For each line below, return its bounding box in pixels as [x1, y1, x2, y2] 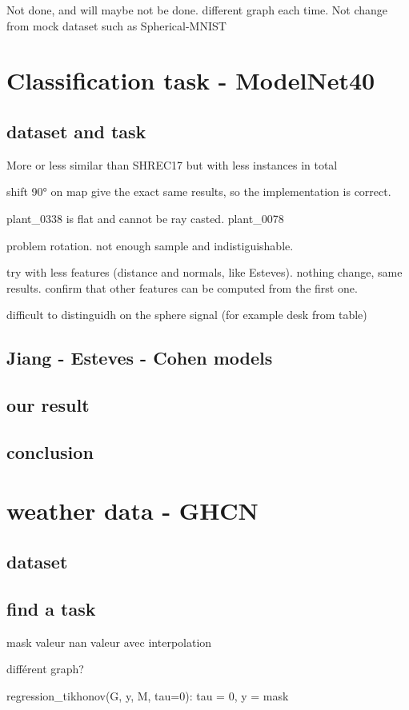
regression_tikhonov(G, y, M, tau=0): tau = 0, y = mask [6, 687, 289, 704]
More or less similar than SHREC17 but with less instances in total [6, 156, 338, 173]
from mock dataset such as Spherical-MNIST [6, 17, 227, 34]
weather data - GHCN [6, 494, 259, 527]
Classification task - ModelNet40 [6, 64, 375, 97]
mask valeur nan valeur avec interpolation [6, 633, 212, 650]
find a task [6, 596, 96, 620]
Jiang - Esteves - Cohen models [6, 345, 273, 370]
